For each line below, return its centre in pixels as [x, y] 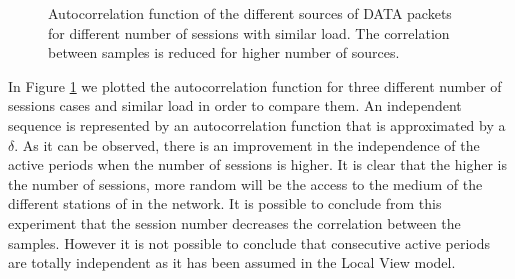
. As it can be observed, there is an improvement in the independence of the [247, 144]
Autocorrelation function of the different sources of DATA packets [250, 13]
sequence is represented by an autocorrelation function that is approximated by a [257, 124]
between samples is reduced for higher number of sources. [224, 52]
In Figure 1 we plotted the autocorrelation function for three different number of [255, 85]
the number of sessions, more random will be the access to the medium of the [245, 183]
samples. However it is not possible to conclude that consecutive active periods [249, 242]
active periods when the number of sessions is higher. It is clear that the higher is [257, 164]
